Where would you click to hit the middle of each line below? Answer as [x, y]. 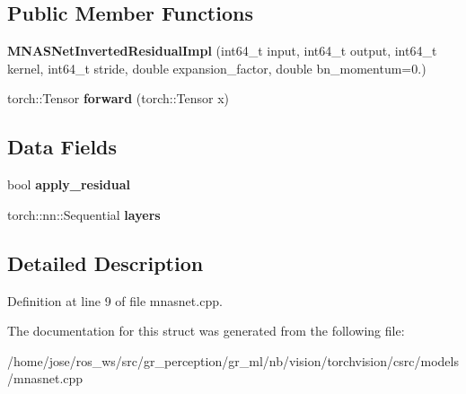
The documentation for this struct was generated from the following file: [206, 331]
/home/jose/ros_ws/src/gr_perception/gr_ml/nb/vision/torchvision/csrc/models [233, 360]
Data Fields [62, 147]
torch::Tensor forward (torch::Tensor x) [119, 98]
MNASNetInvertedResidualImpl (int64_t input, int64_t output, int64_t [222, 51]
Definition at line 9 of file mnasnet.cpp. [115, 300]
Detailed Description [106, 263]
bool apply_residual [69, 184]
